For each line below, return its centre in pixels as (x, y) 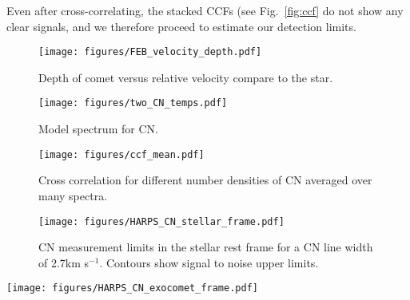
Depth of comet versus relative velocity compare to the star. (186, 77)
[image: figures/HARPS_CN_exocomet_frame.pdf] (132, 288)
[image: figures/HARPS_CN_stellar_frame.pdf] (161, 221)
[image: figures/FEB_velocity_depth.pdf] (150, 52)
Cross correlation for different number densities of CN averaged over (205, 180)
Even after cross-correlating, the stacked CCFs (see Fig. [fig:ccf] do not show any (205, 10)
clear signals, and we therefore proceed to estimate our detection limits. (181, 26)
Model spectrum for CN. (98, 129)
